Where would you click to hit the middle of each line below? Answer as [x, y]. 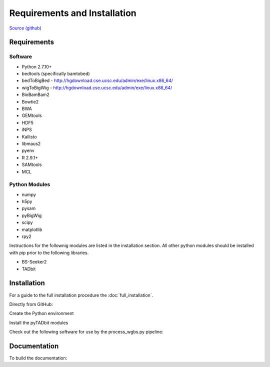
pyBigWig [32, 215]
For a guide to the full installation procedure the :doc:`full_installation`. [81, 295]
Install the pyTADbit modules [39, 322]
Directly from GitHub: [31, 304]
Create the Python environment [41, 313]
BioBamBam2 [36, 94]
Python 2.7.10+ [37, 66]
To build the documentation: [38, 358]
